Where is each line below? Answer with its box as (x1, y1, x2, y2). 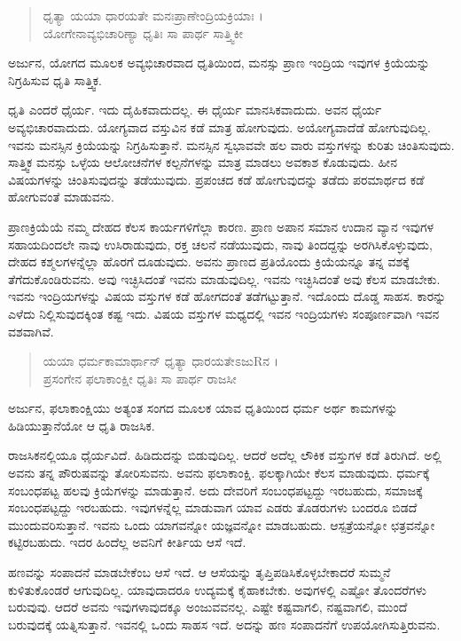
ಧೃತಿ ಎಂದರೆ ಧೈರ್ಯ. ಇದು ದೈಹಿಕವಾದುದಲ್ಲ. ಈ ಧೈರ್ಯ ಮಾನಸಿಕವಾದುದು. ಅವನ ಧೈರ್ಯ (8, 100, 382, 119)
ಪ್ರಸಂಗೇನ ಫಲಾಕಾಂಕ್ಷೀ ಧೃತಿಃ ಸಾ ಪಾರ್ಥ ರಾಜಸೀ (43, 368, 237, 387)
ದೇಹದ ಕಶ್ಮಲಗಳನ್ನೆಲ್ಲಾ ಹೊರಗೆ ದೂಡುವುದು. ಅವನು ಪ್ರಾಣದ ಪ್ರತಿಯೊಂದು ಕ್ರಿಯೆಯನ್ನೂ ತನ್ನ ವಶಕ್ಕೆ (8, 252, 410, 271)
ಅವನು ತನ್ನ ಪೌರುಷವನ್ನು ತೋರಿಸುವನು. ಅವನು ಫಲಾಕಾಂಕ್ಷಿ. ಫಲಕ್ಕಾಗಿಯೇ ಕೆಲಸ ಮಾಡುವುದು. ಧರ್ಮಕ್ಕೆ (8, 463, 430, 482)
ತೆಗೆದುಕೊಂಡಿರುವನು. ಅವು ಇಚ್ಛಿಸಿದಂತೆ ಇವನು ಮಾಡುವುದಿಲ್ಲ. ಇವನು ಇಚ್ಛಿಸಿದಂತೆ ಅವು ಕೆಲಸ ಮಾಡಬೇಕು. (8, 269, 441, 288)
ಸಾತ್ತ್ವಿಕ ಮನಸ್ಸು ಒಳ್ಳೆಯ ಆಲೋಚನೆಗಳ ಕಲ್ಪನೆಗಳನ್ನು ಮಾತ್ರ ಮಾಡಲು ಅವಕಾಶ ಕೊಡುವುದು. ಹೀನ (8, 153, 397, 171)
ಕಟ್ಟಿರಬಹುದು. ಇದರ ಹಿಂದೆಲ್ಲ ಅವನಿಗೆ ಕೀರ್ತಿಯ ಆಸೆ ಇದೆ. (8, 533, 246, 551)
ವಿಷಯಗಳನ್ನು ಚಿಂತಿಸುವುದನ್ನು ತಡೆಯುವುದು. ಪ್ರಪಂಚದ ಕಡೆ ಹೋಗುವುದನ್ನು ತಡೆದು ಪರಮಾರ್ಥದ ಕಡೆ (8, 170, 425, 188)
